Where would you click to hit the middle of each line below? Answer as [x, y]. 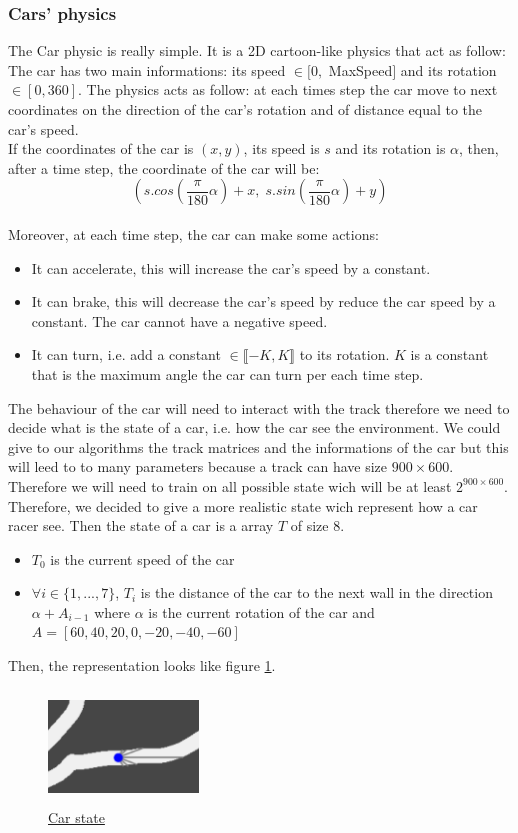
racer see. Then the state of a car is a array [141, 525]
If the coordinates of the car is [101, 148]
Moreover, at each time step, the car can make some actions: [193, 233]
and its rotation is [390, 148]
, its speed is [281, 148]
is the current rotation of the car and [261, 611]
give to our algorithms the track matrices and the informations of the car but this [258, 446]
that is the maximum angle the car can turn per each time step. [227, 373]
